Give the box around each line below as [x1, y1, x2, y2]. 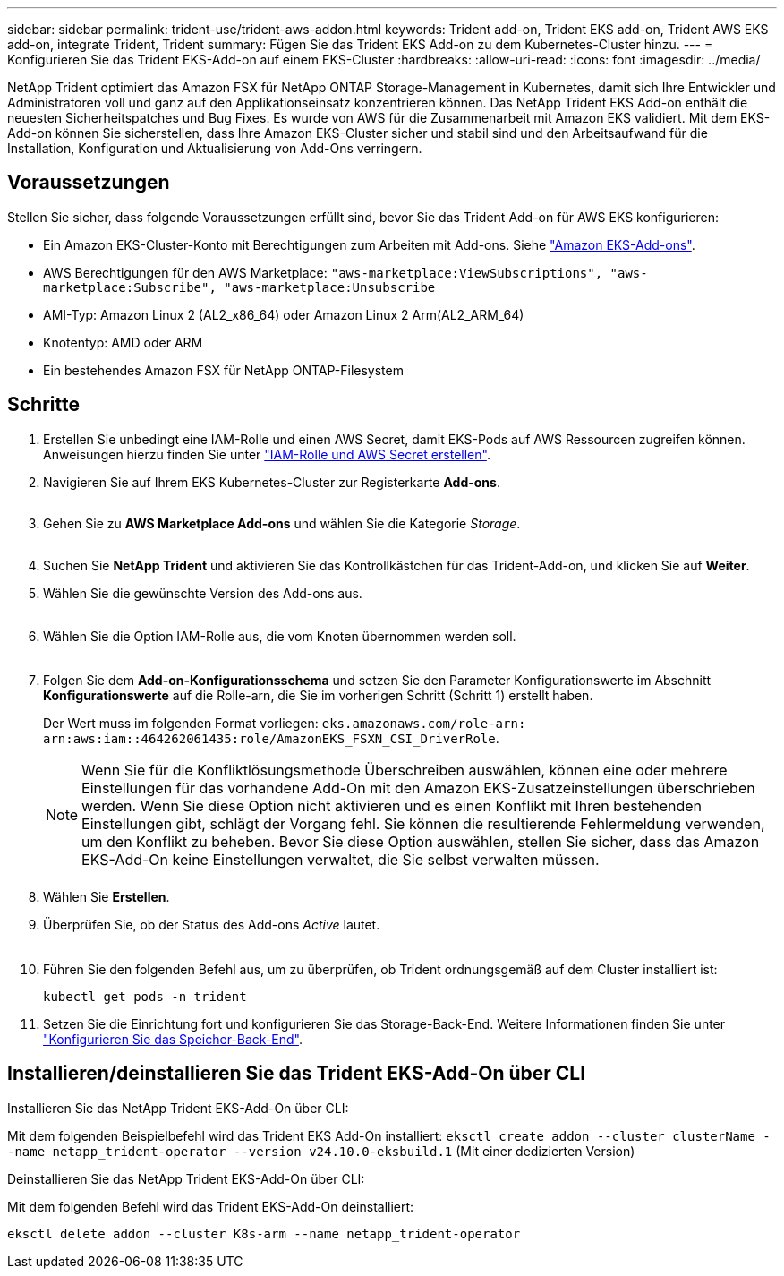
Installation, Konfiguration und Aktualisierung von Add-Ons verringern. [7, 141, 422, 156]
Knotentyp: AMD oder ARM [43, 334, 203, 350]
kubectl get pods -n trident [43, 989, 247, 1004]
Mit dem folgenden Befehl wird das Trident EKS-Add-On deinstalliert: [7, 1198, 414, 1214]
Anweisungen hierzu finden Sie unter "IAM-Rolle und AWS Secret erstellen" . [43, 446, 490, 462]
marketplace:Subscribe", [43, 279, 217, 295]
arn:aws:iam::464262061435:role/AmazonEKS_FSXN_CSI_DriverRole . [43, 730, 499, 746]
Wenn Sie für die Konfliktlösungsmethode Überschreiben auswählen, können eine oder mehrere [81, 760, 728, 779]
